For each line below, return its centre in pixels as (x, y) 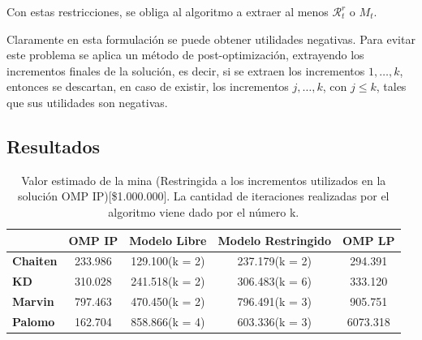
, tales (391, 86)
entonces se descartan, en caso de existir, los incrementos (148, 86)
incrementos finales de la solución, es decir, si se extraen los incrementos (186, 70)
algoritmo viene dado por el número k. (204, 211)
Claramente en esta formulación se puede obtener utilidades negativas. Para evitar (211, 39)
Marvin (33, 301)
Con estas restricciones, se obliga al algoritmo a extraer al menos (168, 11)
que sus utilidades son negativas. (87, 102)
